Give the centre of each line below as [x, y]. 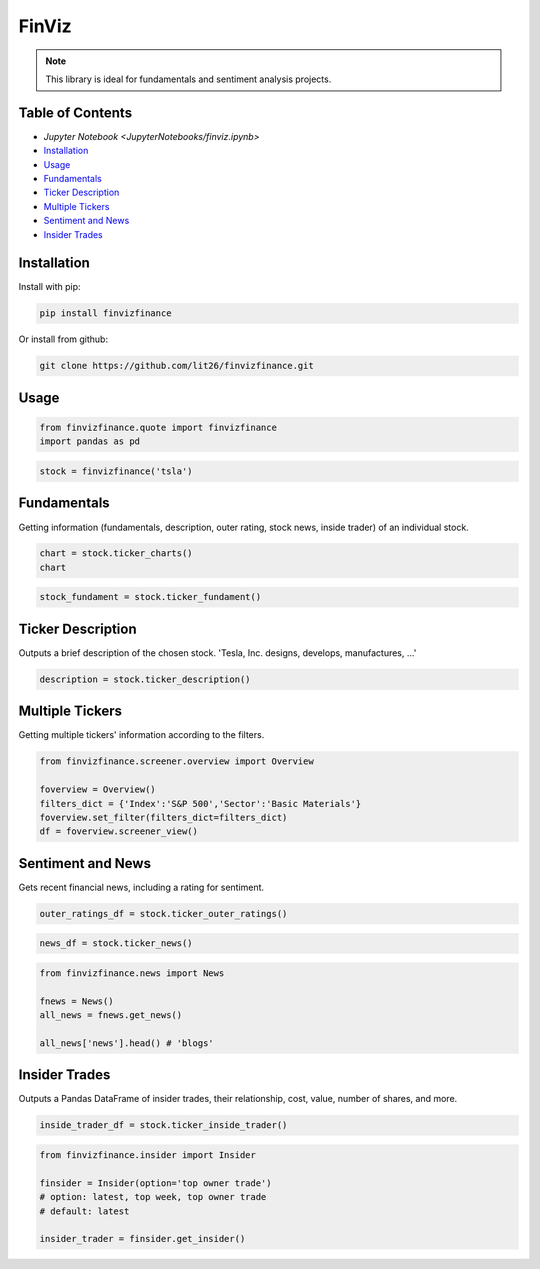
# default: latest [84, 1211]
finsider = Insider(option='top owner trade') [155, 1183]
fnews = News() [76, 1001]
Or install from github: [63, 339]
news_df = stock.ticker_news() [116, 943]
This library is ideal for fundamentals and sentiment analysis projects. [188, 79]
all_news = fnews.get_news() [111, 1015]
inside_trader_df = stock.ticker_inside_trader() [163, 1125]
